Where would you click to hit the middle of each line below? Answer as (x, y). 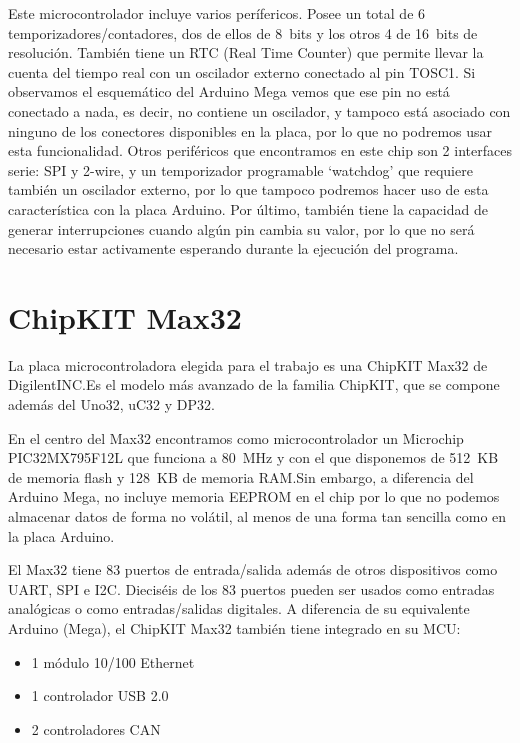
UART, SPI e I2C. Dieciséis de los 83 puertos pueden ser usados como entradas (251, 588)
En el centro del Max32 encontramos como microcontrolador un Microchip (236, 437)
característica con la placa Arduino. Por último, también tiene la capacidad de (248, 208)
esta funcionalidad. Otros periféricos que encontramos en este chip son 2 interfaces (260, 150)
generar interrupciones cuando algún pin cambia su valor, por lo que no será (241, 228)
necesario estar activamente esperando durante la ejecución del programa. (233, 248)
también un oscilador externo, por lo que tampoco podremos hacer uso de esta (248, 189)
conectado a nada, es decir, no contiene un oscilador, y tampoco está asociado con (259, 110)
